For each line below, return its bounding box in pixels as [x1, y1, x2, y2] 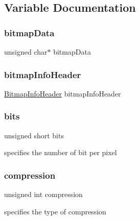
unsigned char [4, 46, 48, 57]
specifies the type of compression [4, 206, 106, 216]
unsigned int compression [4, 189, 83, 200]
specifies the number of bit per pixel [4, 147, 117, 158]
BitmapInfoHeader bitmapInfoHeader [4, 88, 121, 99]
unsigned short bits [4, 130, 64, 140]
